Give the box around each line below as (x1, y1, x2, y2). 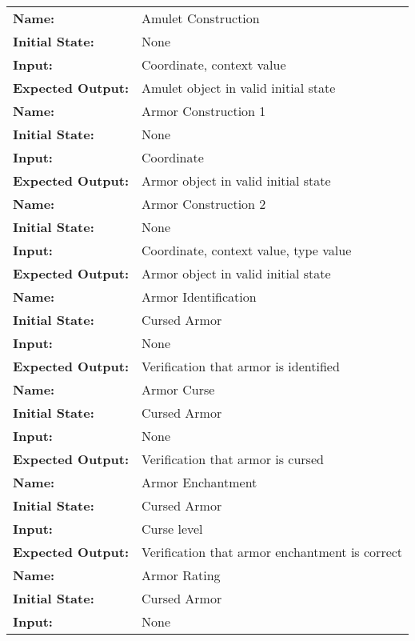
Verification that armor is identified (142, 357, 340, 375)
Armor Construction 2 (142, 194, 266, 213)
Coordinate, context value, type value (142, 241, 352, 259)
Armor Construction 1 (142, 102, 266, 120)
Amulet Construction (142, 9, 260, 27)
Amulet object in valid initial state (142, 78, 336, 97)
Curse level (142, 519, 203, 538)
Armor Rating (142, 566, 221, 584)
